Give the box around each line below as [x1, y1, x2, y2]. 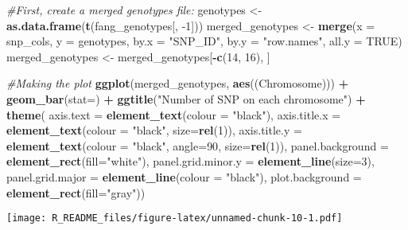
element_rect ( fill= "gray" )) [6, 184, 146, 201]
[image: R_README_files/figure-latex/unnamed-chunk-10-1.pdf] [6, 212, 343, 224]
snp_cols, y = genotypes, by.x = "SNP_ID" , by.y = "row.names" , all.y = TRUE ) [6, 33, 402, 49]
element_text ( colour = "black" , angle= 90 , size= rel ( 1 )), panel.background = [6, 137, 389, 154]
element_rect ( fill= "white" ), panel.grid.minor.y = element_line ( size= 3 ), [6, 153, 375, 170]
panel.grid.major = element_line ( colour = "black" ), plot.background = [6, 168, 362, 185]
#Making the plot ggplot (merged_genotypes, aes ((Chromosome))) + [6, 75, 349, 92]
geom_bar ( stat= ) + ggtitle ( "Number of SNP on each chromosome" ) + [6, 90, 366, 107]
